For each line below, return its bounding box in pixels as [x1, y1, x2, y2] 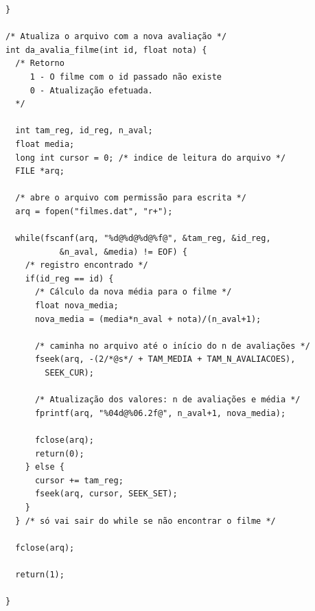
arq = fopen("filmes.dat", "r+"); [15, 206, 173, 216]
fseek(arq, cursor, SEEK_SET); [34, 489, 178, 499]
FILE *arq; [15, 166, 65, 176]
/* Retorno [15, 58, 65, 69]
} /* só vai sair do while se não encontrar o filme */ [15, 516, 276, 526]
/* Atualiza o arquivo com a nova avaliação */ [5, 32, 227, 42]
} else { [25, 462, 65, 472]
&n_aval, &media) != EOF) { [59, 246, 187, 257]
